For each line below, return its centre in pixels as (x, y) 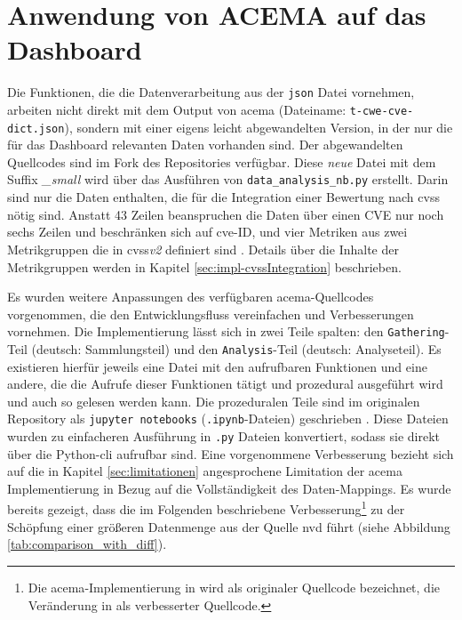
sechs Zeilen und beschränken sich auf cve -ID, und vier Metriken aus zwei (207, 232)
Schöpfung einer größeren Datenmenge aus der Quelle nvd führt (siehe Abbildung (229, 526)
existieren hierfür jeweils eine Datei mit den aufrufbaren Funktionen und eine (217, 366)
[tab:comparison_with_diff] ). (87, 544)
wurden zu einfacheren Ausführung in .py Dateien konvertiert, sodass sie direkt (224, 436)
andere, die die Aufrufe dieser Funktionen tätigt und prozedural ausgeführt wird (225, 384)
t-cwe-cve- (382, 111)
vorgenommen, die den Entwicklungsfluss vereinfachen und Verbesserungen (211, 314)
